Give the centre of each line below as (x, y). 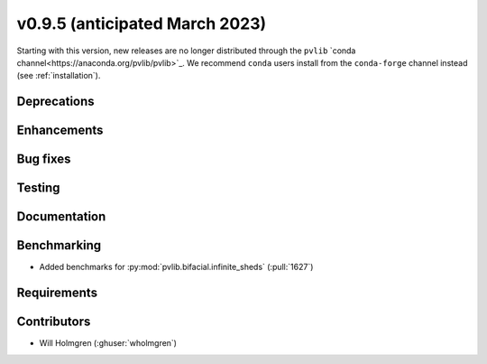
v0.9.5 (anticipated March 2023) (142, 23)
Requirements (57, 293)
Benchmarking (59, 245)
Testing (38, 188)
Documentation (61, 217)
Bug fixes (44, 159)
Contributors (54, 322)
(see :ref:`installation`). (59, 76)
